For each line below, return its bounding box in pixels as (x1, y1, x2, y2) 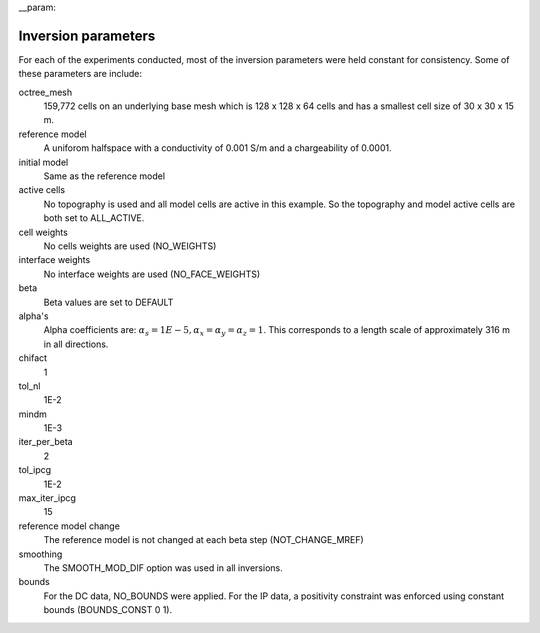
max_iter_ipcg (18, 492, 77, 504)
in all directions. (43, 338, 109, 350)
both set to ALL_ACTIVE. (43, 212, 145, 224)
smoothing (18, 548, 63, 560)
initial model (18, 156, 69, 168)
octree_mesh (18, 86, 73, 98)
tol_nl (18, 380, 41, 392)
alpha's (18, 310, 49, 322)
